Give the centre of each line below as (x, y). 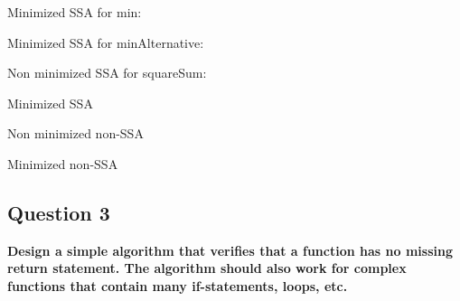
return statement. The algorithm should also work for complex (207, 268)
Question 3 (59, 212)
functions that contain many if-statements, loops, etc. (178, 285)
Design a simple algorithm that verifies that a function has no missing (230, 250)
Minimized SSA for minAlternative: (106, 42)
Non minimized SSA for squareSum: (107, 73)
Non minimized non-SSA (75, 133)
